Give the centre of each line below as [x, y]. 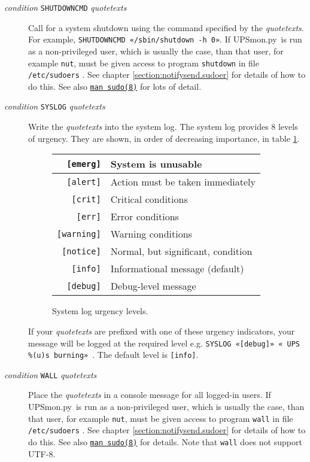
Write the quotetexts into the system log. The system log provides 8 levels [163, 127]
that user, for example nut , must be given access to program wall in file [161, 418]
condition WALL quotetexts [51, 374]
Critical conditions [149, 199]
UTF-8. [42, 453]
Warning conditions [151, 234]
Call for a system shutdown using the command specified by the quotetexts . [166, 27]
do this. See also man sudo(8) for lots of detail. [115, 86]
